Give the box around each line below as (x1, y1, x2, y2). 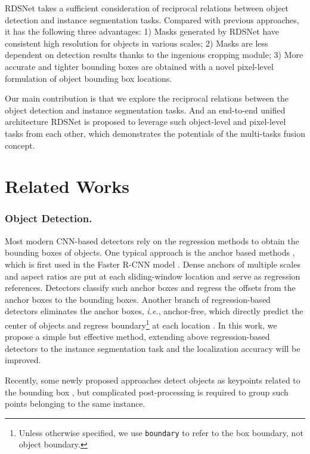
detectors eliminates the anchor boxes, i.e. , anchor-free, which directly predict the (5, 305, 303, 317)
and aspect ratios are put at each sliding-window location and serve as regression (5, 269, 300, 282)
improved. (5, 354, 41, 366)
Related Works (5, 174, 130, 198)
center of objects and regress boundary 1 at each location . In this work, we (5, 317, 277, 331)
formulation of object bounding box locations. (5, 72, 172, 84)
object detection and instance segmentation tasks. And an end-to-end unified (5, 103, 286, 116)
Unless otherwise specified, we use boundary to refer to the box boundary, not (18, 426, 303, 438)
